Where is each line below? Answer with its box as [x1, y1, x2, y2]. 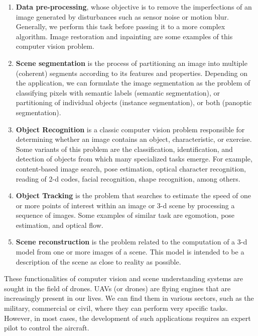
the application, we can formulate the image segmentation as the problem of [16, 77, 250, 88]
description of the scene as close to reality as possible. [16, 256, 181, 267]
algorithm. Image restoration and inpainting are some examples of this [16, 31, 233, 41]
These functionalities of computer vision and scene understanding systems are [4, 273, 243, 284]
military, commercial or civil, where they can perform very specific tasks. [4, 303, 228, 313]
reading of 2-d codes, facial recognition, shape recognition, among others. [16, 173, 240, 184]
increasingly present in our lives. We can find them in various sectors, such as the [4, 293, 254, 303]
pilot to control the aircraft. [4, 322, 89, 333]
